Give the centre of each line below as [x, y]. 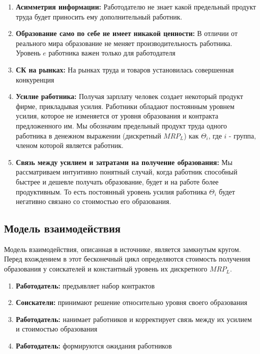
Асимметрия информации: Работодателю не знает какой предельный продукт [136, 6]
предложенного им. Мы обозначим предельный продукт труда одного [121, 125]
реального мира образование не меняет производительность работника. [124, 43]
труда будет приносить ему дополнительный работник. [99, 16]
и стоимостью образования [56, 329]
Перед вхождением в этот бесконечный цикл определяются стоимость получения [127, 259]
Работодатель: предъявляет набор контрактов [85, 285]
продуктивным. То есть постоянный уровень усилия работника [111, 191]
